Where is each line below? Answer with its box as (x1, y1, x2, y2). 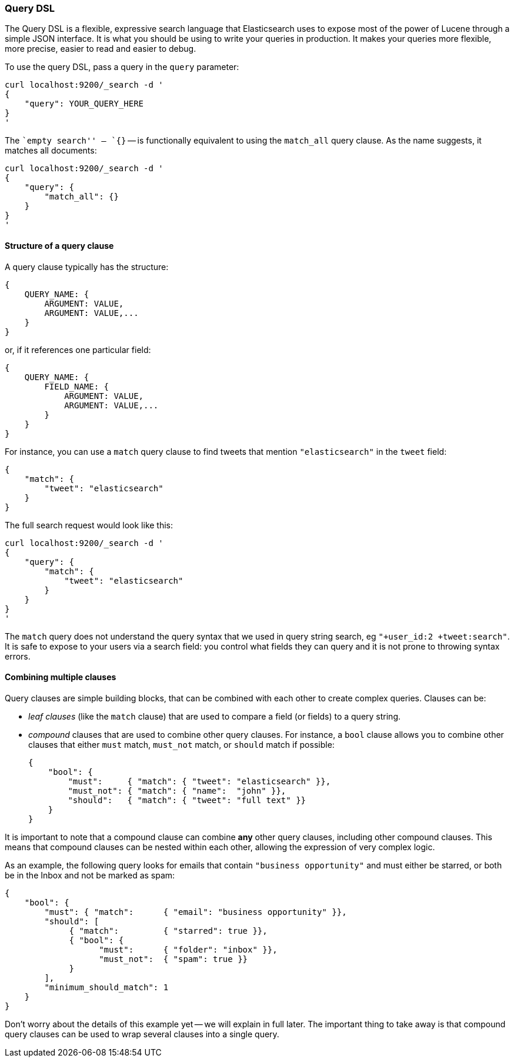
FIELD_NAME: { (44, 381, 109, 391)
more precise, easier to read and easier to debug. (5, 44, 196, 54)
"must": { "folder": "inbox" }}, (99, 944, 278, 954)
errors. (5, 651, 31, 661)
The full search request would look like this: (5, 520, 173, 530)
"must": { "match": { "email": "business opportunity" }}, (44, 907, 347, 917)
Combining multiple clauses (5, 672, 116, 683)
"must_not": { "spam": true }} (99, 954, 248, 964)
